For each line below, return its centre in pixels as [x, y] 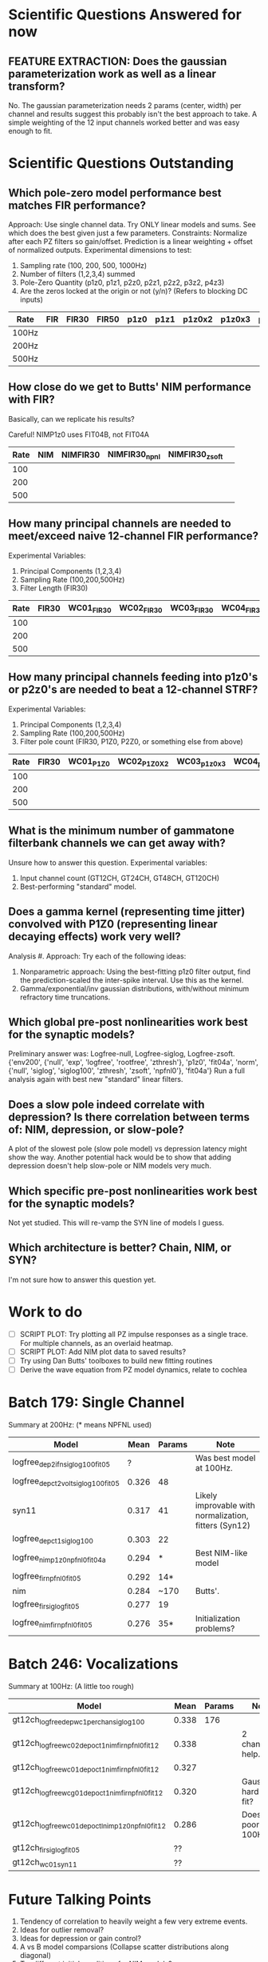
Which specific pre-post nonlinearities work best [133, 1191]
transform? [37, 86]
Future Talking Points [80, 1899]
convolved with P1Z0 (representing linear [113, 925]
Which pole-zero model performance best [115, 192]
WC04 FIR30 [242, 608]
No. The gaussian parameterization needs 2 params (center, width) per [125, 105]
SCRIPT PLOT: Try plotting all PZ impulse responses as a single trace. [134, 1334]
